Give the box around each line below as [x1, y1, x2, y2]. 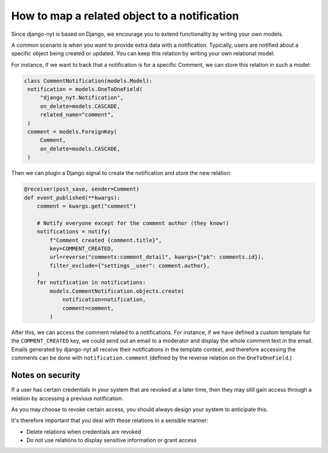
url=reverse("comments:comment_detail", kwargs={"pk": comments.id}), [49, 254, 264, 261]
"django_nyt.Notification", [39, 94, 124, 101]
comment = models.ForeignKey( [27, 128, 118, 135]
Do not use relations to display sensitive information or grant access [26, 437, 197, 444]
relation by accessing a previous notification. [11, 395, 124, 402]
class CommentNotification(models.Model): [24, 77, 152, 84]
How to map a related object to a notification [11, 9, 239, 22]
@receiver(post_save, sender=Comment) [24, 186, 140, 192]
